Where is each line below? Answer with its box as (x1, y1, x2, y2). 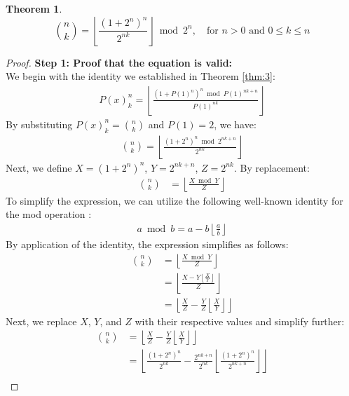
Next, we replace (6, 313, 77, 328)
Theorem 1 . (6, 1, 62, 15)
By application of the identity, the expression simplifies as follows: (6, 236, 289, 251)
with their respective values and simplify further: (135, 313, 345, 328)
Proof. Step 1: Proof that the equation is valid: (6, 55, 233, 69)
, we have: (214, 116, 256, 131)
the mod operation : (6, 207, 92, 221)
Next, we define (6, 160, 72, 175)
